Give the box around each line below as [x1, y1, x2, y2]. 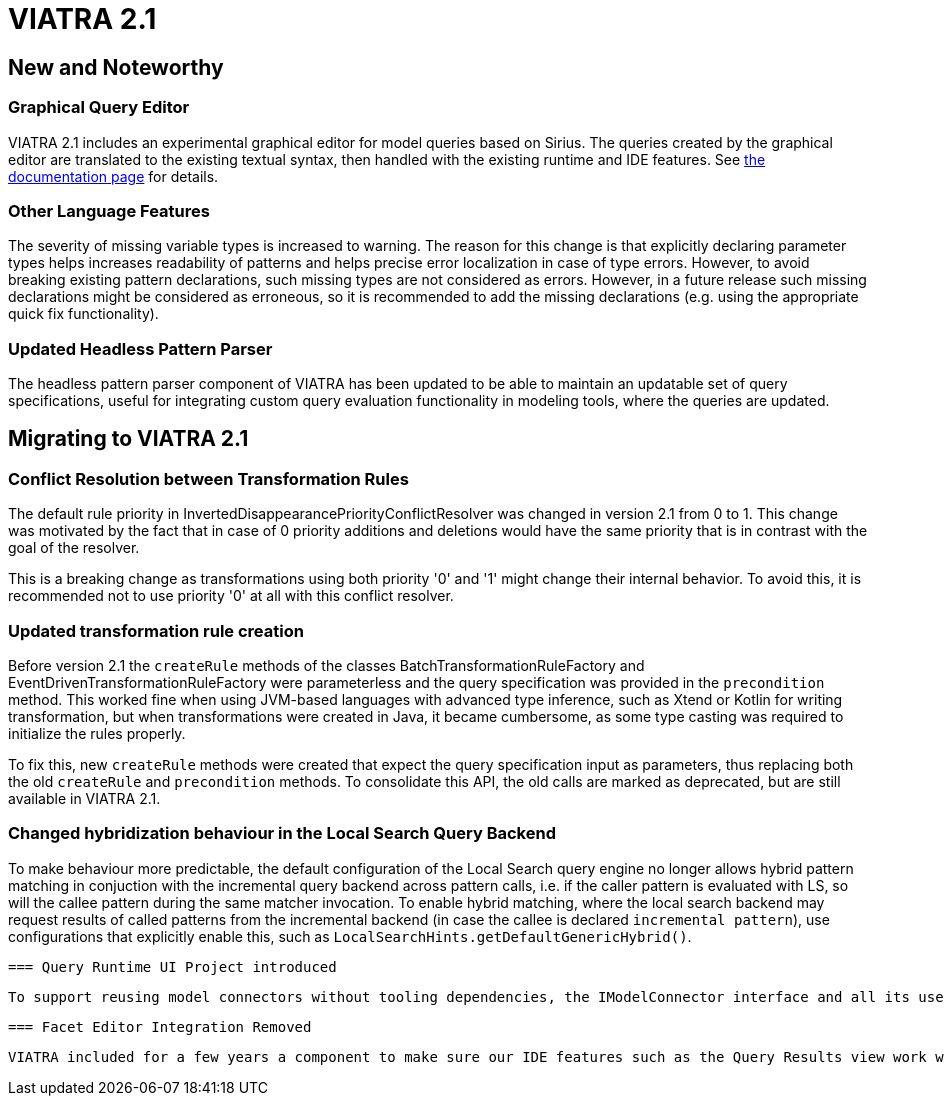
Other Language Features [8, 200, 210, 221]
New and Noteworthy [8, 54, 224, 80]
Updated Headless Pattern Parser [8, 338, 273, 359]
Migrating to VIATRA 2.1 [8, 426, 249, 452]
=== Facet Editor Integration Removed [8, 1018, 312, 1035]
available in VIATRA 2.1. [8, 790, 161, 808]
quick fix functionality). [8, 305, 159, 323]
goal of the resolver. [8, 539, 140, 557]
